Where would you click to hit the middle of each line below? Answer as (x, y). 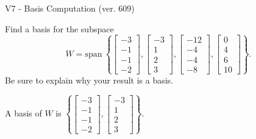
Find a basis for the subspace (59, 28)
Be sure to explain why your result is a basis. (89, 80)
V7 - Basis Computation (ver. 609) (70, 8)
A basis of (23, 113)
